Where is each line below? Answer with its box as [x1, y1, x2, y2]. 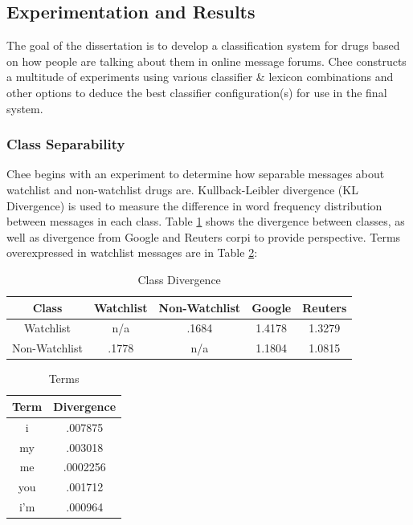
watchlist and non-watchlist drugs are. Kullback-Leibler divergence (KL [6, 181, 358, 197]
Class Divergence [137, 271, 221, 287]
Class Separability [6, 134, 125, 154]
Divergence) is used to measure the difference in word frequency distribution [6, 197, 382, 214]
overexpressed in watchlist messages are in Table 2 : [6, 244, 258, 261]
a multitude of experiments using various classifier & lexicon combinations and [6, 68, 394, 85]
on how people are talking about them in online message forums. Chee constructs [6, 52, 407, 69]
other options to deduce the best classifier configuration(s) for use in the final [6, 83, 387, 100]
